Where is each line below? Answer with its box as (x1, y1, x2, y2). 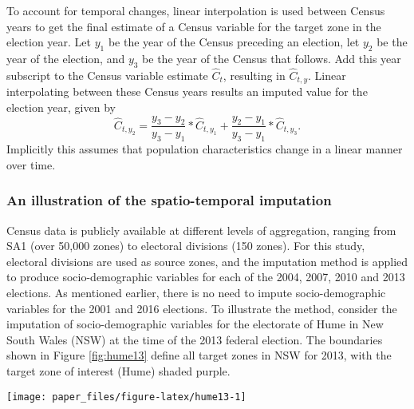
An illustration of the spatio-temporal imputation (6, 190, 332, 210)
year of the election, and (6, 50, 125, 66)
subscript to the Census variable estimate (6, 67, 208, 83)
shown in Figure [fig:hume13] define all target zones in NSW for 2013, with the (6, 347, 392, 363)
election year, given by (6, 99, 116, 116)
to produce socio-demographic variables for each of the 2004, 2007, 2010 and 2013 (6, 268, 405, 285)
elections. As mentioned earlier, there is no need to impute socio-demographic (6, 284, 386, 301)
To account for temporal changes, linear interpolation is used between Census (6, 2, 385, 18)
